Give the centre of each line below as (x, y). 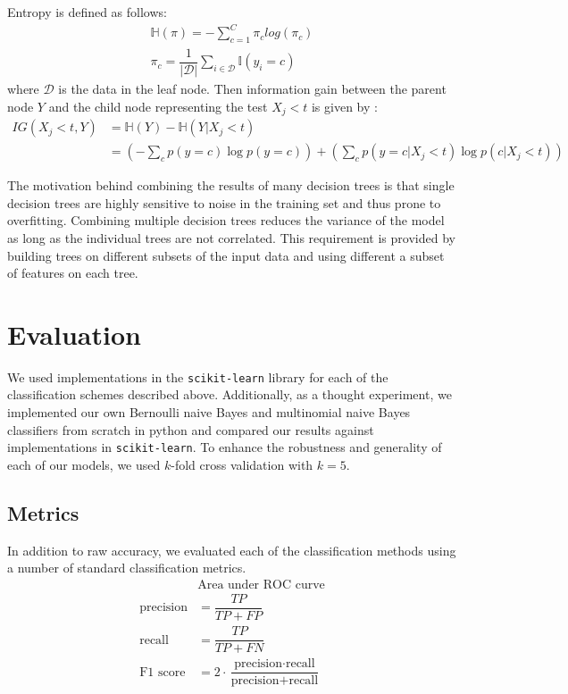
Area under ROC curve (261, 585)
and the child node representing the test (158, 106)
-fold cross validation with (242, 464)
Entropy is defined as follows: (87, 12)
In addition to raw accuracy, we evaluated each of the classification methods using (232, 550)
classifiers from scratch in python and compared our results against (191, 429)
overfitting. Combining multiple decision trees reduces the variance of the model (226, 220)
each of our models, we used (84, 464)
